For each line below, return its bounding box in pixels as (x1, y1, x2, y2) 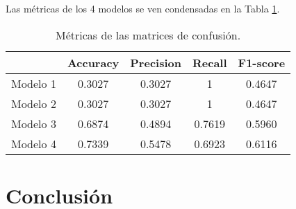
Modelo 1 (11, 75, 56, 91)
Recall (192, 54, 227, 71)
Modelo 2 (11, 95, 56, 111)
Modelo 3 (11, 115, 56, 131)
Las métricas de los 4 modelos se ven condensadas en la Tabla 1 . (6, 1, 280, 15)
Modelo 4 (11, 135, 56, 152)
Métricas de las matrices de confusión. (55, 26, 241, 43)
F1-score (238, 54, 286, 71)
